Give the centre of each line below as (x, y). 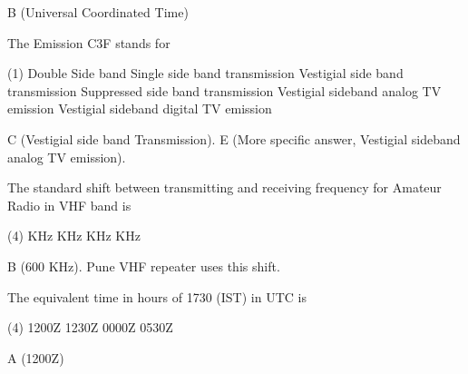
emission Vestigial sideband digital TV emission (140, 108)
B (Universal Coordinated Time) (98, 12)
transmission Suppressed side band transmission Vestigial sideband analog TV (224, 90)
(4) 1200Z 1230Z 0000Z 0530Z (90, 327)
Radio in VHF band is (69, 205)
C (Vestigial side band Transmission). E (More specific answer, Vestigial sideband (234, 138)
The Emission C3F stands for (89, 42)
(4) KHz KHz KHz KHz (74, 236)
